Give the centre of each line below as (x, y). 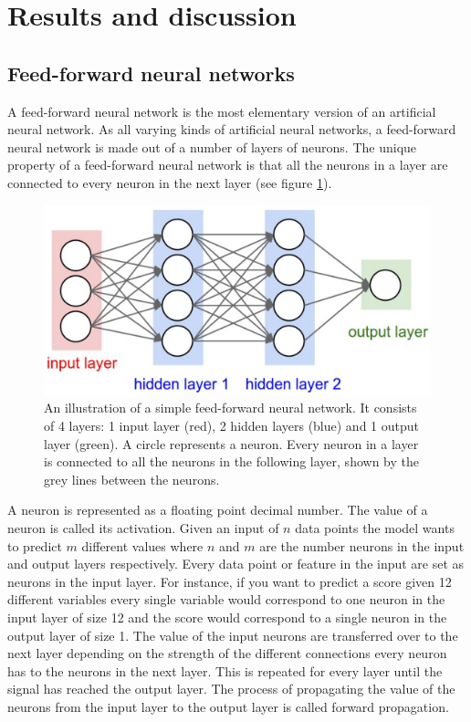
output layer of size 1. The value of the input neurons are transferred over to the (233, 635)
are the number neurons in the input (362, 545)
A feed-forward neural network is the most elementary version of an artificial (222, 111)
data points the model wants (375, 528)
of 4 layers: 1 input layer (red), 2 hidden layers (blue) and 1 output (232, 426)
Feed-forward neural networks (151, 73)
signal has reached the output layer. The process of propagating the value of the (231, 689)
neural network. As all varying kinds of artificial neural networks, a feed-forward (232, 129)
